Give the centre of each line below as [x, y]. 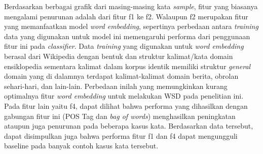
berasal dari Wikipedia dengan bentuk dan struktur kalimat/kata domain [119, 56]
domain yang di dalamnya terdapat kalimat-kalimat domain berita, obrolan [121, 76]
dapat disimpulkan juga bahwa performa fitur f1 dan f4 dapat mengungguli [121, 135]
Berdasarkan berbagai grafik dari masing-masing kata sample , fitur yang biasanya [131, 6]
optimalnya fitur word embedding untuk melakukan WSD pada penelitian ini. [124, 96]
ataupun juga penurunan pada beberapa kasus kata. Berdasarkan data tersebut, [129, 126]
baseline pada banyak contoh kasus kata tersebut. [81, 146]
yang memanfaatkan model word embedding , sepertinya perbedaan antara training [131, 26]
